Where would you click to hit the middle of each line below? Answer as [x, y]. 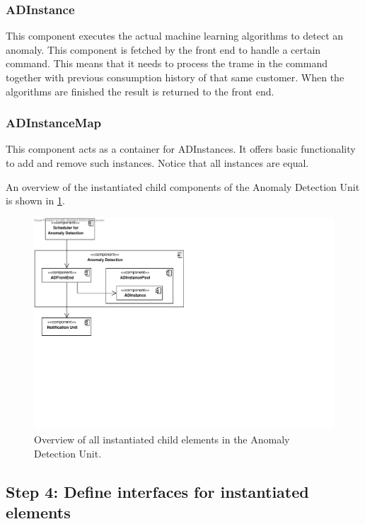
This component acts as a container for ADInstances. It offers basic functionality [181, 149]
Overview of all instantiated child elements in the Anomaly [162, 439]
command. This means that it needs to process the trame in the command [167, 63]
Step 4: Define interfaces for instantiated [157, 491]
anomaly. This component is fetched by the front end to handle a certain [163, 49]
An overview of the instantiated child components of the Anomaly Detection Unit [183, 186]
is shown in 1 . [35, 200]
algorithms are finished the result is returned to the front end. [140, 91]
